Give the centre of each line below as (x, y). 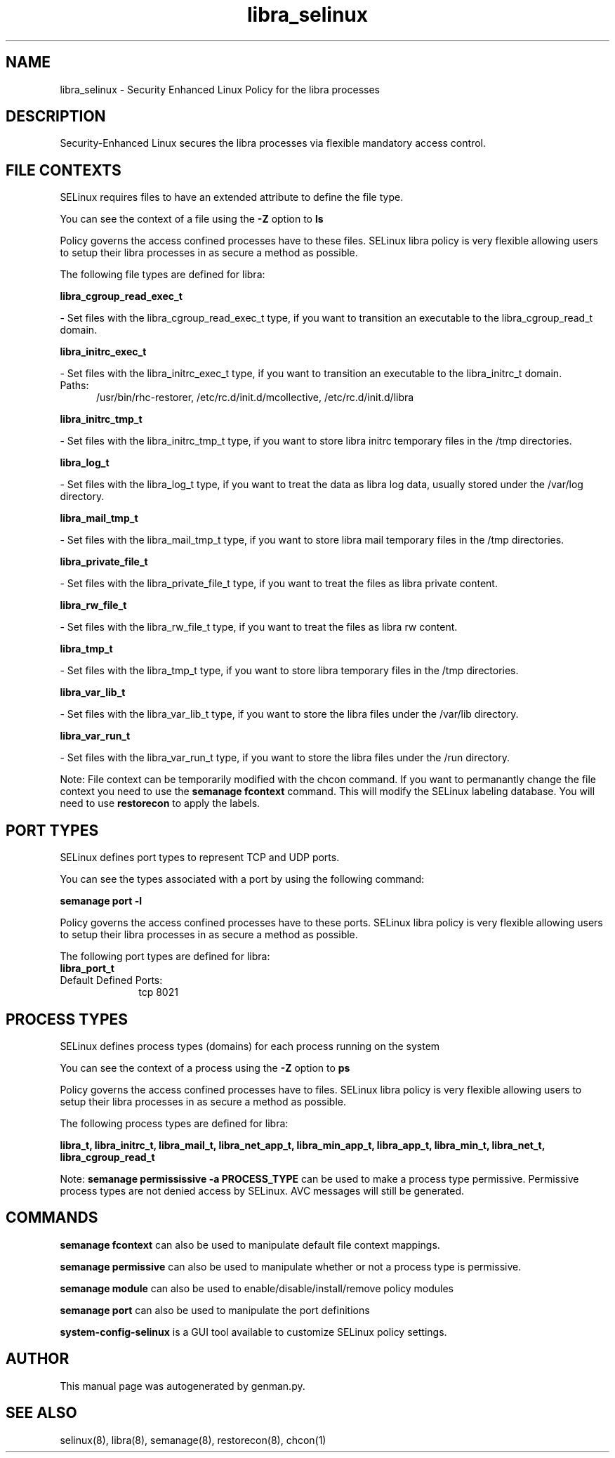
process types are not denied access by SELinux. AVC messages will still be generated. (262, 1190)
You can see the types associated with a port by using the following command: (242, 879)
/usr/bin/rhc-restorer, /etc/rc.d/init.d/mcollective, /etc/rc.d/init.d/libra (255, 398)
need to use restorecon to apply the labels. (160, 803)
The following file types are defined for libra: (163, 275)
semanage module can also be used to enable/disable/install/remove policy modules (257, 1288)
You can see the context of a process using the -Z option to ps (205, 1068)
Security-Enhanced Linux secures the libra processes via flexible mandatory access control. (273, 143)
